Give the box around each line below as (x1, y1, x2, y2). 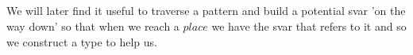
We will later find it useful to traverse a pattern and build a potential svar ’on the (6, 2, 406, 19)
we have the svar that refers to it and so (211, 17, 407, 34)
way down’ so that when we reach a (6, 17, 179, 34)
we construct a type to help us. (6, 33, 157, 49)
